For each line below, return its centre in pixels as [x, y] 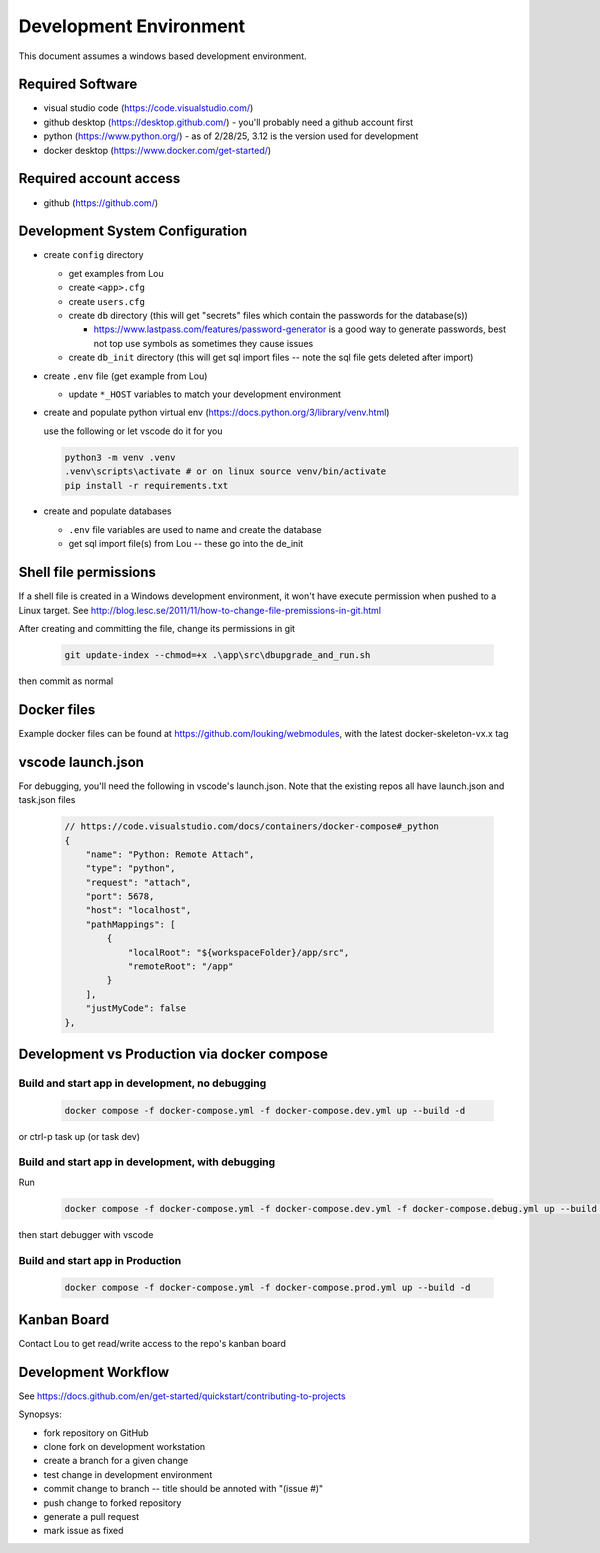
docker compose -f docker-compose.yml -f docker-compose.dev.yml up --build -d [265, 1110]
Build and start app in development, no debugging [142, 1083]
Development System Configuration [133, 231]
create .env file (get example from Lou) [125, 376]
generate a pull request [91, 1516]
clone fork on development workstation [124, 1446]
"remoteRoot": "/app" [180, 966]
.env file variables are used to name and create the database [195, 529]
